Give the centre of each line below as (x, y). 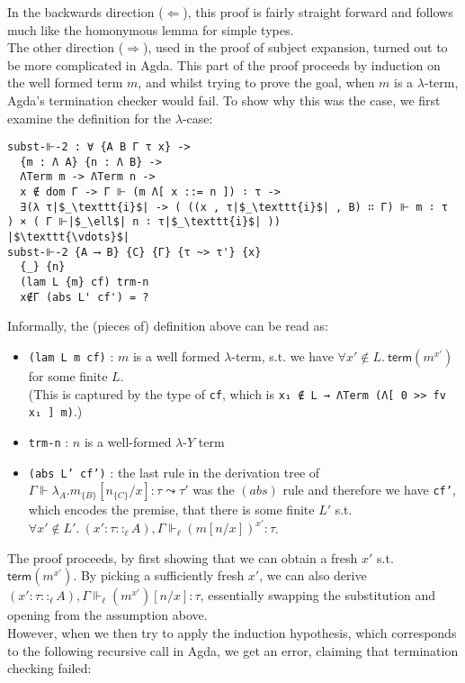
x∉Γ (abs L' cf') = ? (85, 297)
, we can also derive (313, 575)
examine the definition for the (89, 118)
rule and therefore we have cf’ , (369, 490)
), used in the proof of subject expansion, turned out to (295, 47)
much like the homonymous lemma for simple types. (151, 29)
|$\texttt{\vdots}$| (69, 237)
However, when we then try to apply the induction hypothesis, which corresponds (232, 633)
